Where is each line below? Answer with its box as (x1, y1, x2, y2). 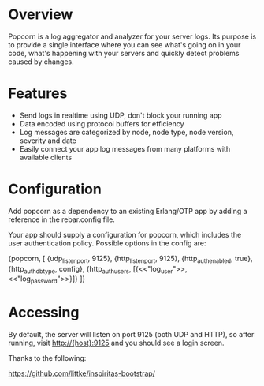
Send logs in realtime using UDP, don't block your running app (19, 111, 222, 120)
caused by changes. (8, 57, 75, 66)
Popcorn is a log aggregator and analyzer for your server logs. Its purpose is (8, 32, 257, 41)
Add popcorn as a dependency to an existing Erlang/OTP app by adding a (8, 206, 247, 215)
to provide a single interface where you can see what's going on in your (8, 39, 241, 49)
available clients (19, 152, 73, 162)
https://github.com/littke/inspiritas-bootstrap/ (8, 369, 156, 378)
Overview (8, 6, 73, 24)
